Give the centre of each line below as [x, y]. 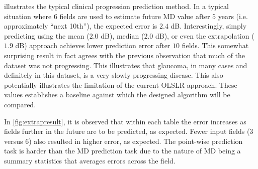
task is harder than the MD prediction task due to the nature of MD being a [122, 151]
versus [14, 141]
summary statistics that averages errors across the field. [90, 160]
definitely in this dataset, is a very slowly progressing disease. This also [114, 75]
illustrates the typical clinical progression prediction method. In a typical [116, 6]
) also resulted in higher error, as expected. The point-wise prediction [136, 141]
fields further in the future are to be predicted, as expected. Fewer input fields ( [127, 131]
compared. [20, 104]
